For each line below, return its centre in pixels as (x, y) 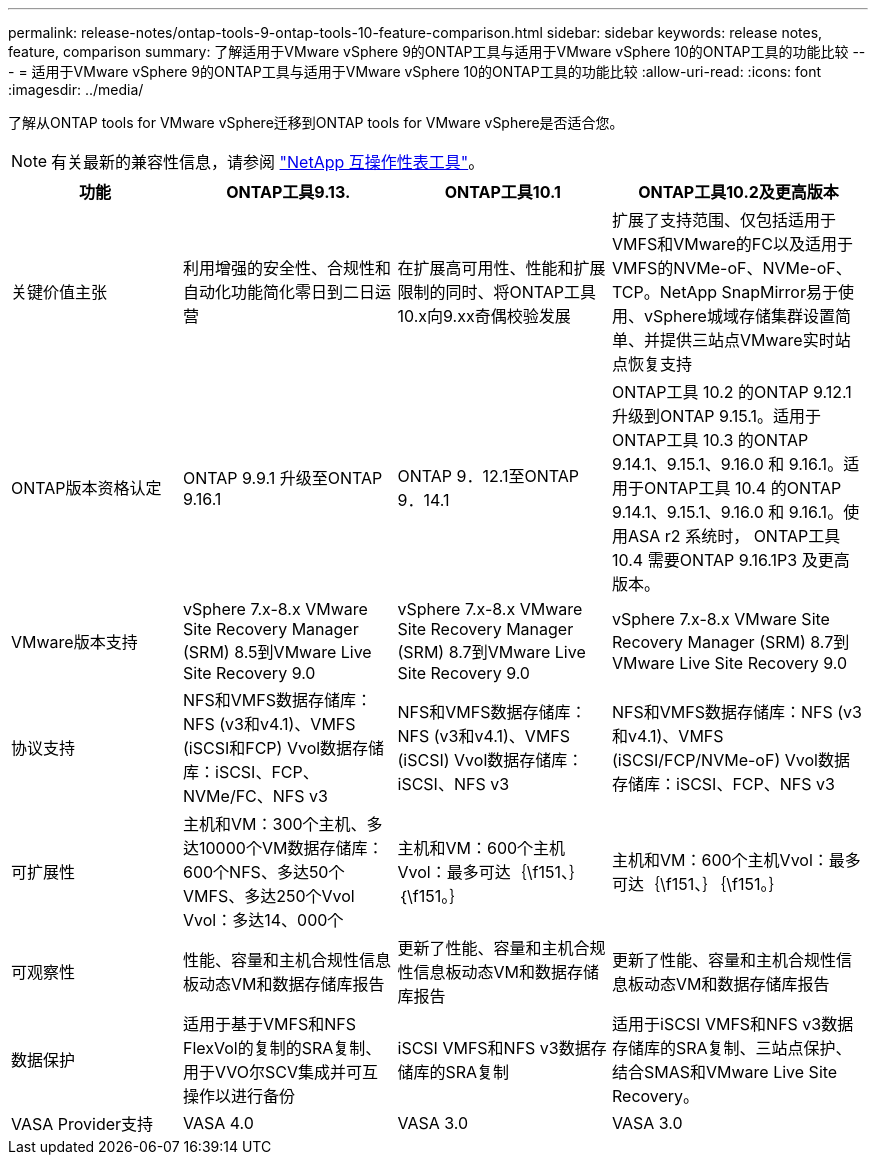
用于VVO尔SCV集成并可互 (281, 1072)
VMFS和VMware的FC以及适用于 (732, 244)
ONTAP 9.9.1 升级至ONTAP (283, 478)
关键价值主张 (59, 292)
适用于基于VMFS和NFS (269, 1024)
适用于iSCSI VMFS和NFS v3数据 (733, 1024)
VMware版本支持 (74, 642)
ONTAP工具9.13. (288, 192)
